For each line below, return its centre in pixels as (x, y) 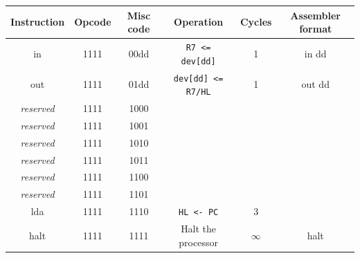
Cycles (256, 22)
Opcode (93, 22)
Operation (199, 22)
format (316, 29)
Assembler (316, 15)
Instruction (38, 22)
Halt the (199, 229)
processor (198, 242)
